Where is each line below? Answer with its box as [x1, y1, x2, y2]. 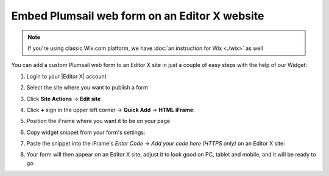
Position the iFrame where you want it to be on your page [26, 118, 171, 125]
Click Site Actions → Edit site [26, 95, 101, 102]
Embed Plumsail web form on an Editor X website [11, 9, 264, 23]
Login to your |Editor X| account [26, 72, 107, 80]
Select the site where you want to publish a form [26, 84, 149, 91]
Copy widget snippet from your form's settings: [26, 128, 146, 136]
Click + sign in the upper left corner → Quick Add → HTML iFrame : [26, 106, 195, 113]
